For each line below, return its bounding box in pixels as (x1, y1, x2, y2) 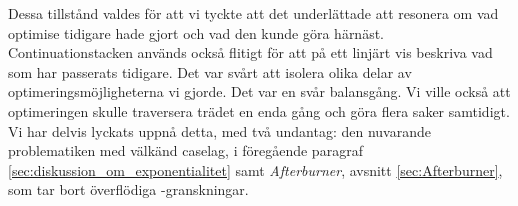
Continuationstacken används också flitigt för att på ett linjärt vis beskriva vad (8, 42, 493, 63)
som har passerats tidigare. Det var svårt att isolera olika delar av (8, 61, 412, 82)
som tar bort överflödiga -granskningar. (8, 179, 249, 200)
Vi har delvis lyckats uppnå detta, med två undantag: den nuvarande (8, 120, 431, 141)
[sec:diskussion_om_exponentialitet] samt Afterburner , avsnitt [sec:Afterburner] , (8, 159, 503, 180)
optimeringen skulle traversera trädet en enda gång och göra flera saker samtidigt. (8, 100, 510, 121)
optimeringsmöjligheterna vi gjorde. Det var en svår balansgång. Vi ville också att (8, 81, 511, 102)
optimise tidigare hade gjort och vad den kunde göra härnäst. (8, 22, 385, 43)
